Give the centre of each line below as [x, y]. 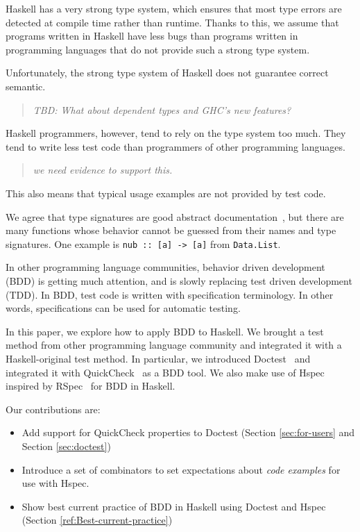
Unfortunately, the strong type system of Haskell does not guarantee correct [167, 73]
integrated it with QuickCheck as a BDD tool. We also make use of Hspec [165, 372]
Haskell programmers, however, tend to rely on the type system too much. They [176, 133]
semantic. [26, 86]
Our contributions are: [53, 409]
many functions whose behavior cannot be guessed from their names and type [171, 230]
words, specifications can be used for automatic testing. [123, 308]
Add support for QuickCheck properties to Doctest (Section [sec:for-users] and [188, 432]
